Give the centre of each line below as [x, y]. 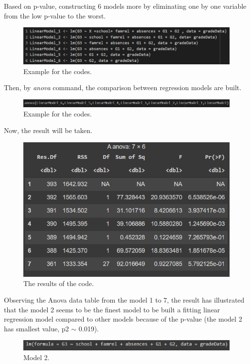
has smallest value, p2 [36, 328]
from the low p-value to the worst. [55, 15]
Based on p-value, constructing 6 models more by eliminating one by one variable [125, 6]
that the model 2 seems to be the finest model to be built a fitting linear [112, 309]
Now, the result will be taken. [48, 130]
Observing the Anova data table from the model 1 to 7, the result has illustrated [124, 300]
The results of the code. [59, 283]
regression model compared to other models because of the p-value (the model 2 [123, 319]
